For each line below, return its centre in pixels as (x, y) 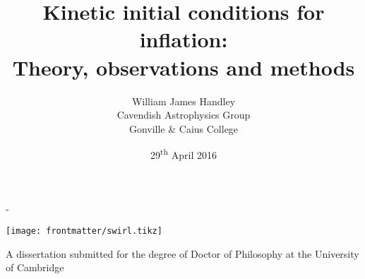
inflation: (184, 39)
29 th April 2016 (184, 154)
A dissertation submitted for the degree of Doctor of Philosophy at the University (182, 253)
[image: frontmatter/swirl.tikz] (84, 231)
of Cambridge (35, 267)
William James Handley (184, 101)
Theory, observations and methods (184, 67)
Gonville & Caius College (184, 128)
